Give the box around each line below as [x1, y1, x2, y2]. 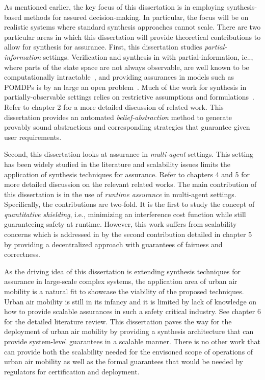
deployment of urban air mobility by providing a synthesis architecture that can [4, 326, 254, 337]
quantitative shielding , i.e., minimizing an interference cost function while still [4, 208, 246, 219]
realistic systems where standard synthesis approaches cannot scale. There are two [4, 21, 261, 32]
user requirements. [4, 131, 62, 142]
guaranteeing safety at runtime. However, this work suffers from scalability [4, 219, 237, 229]
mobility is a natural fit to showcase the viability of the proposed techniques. [4, 286, 244, 297]
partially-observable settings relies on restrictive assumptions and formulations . [4, 91, 254, 102]
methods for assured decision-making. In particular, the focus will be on [23, 11, 249, 22]
